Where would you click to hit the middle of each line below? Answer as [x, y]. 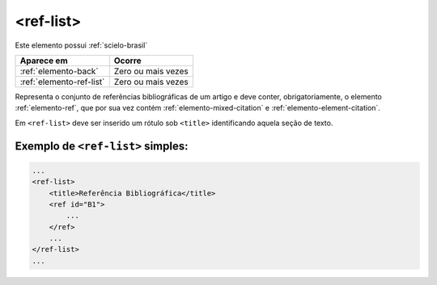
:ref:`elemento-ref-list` [62, 82]
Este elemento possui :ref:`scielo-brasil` [81, 45]
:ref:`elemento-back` [59, 71]
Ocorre [127, 61]
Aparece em [44, 61]
